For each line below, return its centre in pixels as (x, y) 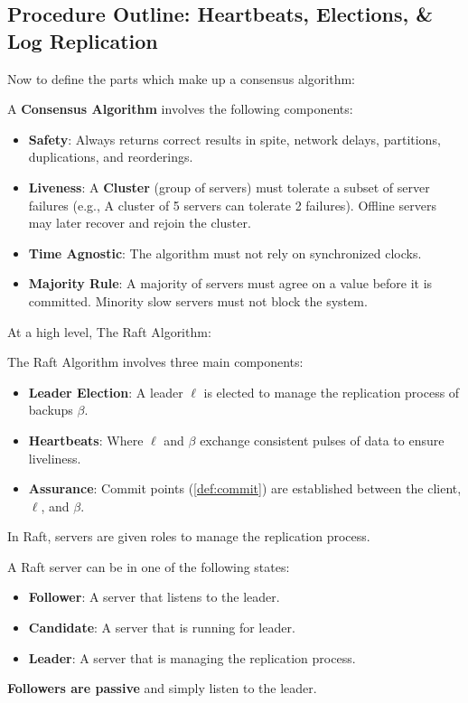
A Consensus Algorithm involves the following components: (180, 109)
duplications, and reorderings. (111, 157)
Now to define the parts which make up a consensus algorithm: (181, 78)
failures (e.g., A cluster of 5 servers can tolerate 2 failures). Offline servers (232, 205)
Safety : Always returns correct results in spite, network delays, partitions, (234, 139)
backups (51, 410)
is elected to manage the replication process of (332, 392)
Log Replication (83, 40)
